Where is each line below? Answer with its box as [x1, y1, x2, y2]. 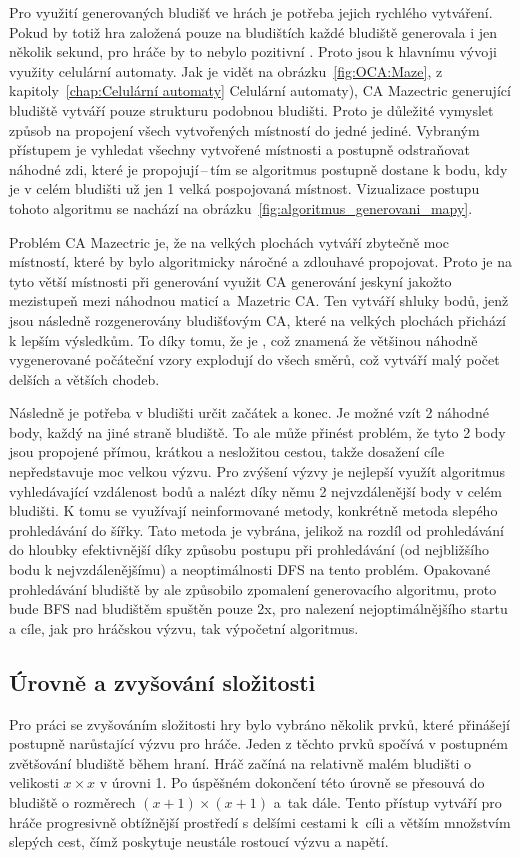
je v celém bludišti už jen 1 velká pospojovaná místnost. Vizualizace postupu [9, 178, 480, 199]
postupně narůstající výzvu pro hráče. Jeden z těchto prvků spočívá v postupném [9, 733, 508, 754]
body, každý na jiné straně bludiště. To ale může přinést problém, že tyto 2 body [9, 421, 506, 442]
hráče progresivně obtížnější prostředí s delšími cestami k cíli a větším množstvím [9, 811, 511, 832]
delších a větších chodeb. [9, 368, 160, 389]
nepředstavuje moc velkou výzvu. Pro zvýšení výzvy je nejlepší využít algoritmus [9, 461, 506, 482]
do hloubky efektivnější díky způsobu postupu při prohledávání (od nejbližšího [9, 539, 490, 560]
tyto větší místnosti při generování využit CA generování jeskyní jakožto [9, 270, 452, 291]
